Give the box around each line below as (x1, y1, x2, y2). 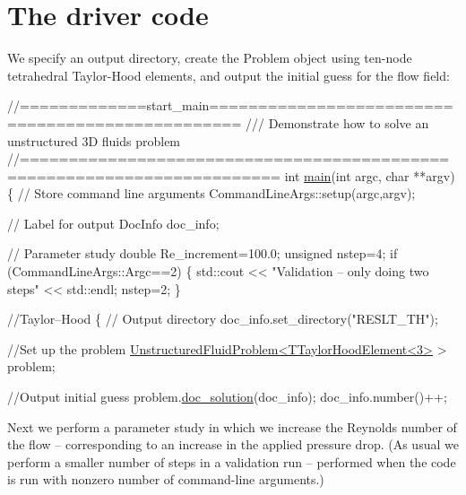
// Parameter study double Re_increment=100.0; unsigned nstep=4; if (7, 244, 398, 263)
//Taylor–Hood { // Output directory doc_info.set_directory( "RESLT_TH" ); (7, 309, 438, 328)
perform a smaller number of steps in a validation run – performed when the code (7, 452, 456, 471)
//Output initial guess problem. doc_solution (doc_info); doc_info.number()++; (7, 387, 447, 406)
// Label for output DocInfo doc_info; (7, 213, 220, 232)
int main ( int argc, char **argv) (284, 166, 455, 185)
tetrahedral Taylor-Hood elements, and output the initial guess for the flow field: (7, 65, 450, 84)
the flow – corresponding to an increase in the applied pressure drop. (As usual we (7, 435, 459, 454)
